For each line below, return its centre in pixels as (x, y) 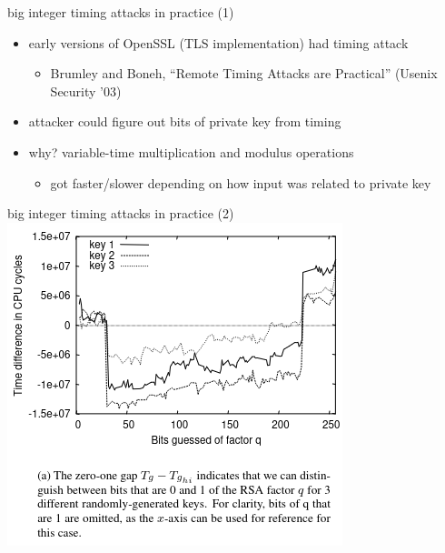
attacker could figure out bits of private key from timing (185, 121)
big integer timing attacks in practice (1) (121, 12)
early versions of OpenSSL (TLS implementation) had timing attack (218, 42)
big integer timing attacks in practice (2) (121, 213)
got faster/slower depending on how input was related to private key (241, 182)
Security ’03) (86, 90)
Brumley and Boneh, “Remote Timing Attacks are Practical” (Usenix (244, 73)
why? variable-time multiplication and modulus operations (191, 151)
